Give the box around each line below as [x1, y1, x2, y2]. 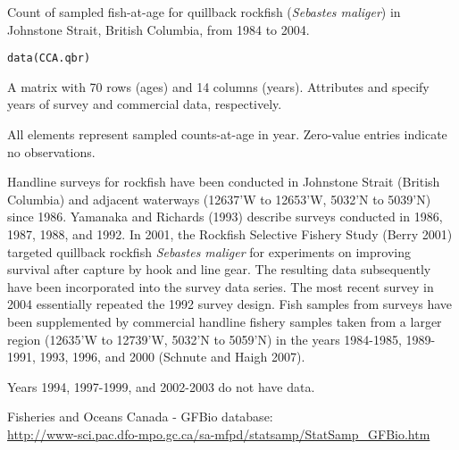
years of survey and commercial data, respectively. [7, 95, 282, 113]
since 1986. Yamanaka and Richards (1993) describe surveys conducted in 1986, [7, 207, 443, 226]
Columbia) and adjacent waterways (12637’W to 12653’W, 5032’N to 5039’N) [7, 189, 431, 208]
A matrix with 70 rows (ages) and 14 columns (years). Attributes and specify [7, 77, 430, 96]
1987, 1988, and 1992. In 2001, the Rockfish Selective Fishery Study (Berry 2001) [7, 225, 453, 243]
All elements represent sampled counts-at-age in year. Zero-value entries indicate [7, 125, 447, 144]
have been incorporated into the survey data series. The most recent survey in [7, 277, 434, 296]
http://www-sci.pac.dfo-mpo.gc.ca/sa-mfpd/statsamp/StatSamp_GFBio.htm [7, 424, 430, 443]
